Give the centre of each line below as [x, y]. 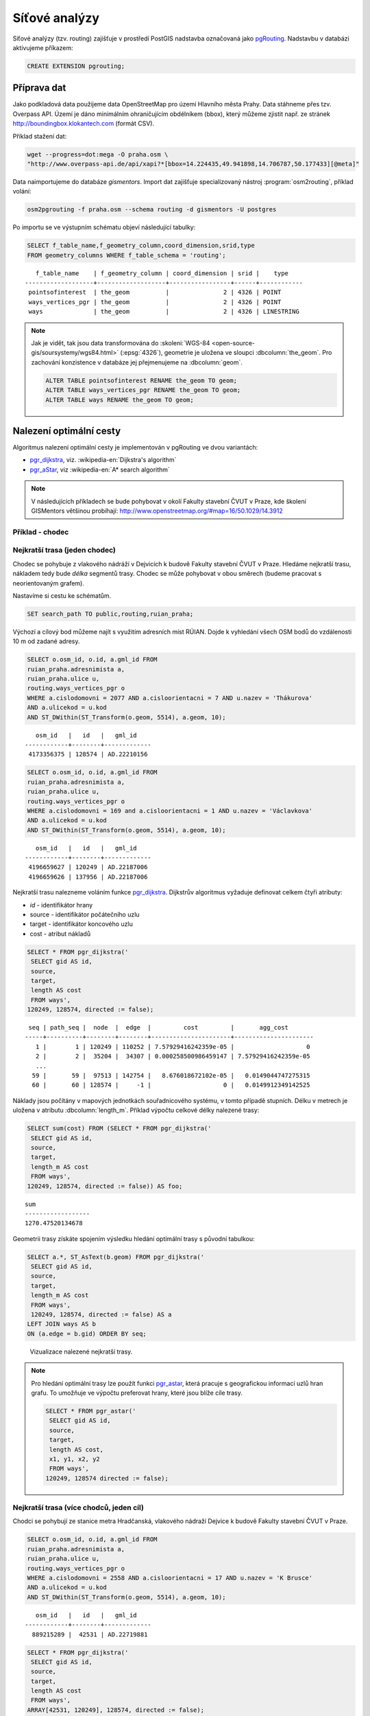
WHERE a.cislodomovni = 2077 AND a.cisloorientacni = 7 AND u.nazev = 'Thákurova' [170, 698]
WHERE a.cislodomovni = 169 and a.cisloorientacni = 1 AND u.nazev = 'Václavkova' [170, 811]
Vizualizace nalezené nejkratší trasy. [81, 1352]
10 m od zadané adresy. [46, 641]
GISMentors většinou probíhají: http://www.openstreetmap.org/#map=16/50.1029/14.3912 [157, 511]
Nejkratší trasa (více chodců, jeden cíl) [78, 1508]
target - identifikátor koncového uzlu [81, 924]
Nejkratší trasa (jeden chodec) [64, 550]
